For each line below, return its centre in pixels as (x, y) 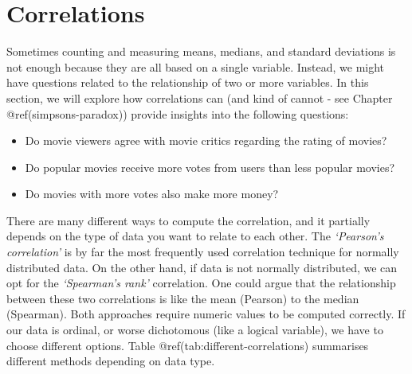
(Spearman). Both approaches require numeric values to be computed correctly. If (206, 314)
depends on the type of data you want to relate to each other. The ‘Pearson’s (195, 236)
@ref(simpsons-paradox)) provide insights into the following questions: (178, 113)
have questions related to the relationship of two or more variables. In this (188, 82)
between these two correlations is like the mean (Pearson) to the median (183, 298)
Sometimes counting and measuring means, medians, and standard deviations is (201, 51)
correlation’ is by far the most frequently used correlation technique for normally (203, 252)
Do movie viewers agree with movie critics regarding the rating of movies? (206, 140)
